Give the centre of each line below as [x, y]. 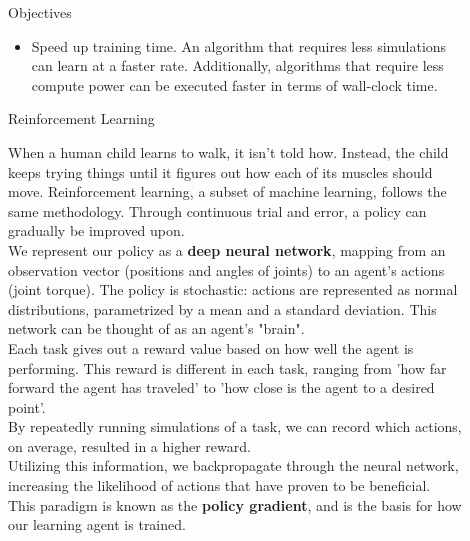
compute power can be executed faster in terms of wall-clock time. [234, 84]
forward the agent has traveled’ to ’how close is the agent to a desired [221, 387]
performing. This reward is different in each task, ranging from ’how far [227, 367]
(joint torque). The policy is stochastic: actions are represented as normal [233, 289]
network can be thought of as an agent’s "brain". [156, 328]
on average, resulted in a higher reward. [129, 445]
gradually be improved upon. [96, 230]
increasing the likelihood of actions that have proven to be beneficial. [219, 485]
